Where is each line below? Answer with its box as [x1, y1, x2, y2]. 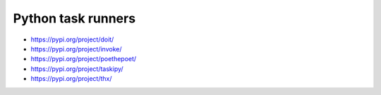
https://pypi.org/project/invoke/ [30, 44, 122, 53]
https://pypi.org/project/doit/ [30, 35, 114, 44]
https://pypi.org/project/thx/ [30, 75, 112, 83]
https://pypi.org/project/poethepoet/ [30, 55, 137, 63]
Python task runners [13, 11, 136, 26]
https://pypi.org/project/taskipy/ [30, 64, 123, 73]
